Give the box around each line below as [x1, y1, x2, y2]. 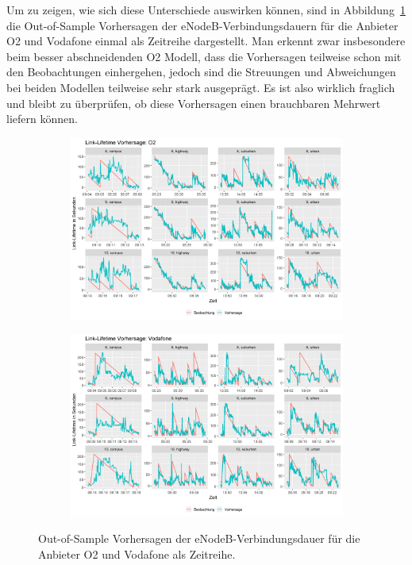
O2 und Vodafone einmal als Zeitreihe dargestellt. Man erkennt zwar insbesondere [6, 33, 406, 49]
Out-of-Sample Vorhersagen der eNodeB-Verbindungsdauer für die [38, 530, 360, 547]
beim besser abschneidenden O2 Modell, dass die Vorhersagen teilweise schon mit [6, 48, 402, 64]
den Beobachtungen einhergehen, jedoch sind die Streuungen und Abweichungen [6, 63, 396, 80]
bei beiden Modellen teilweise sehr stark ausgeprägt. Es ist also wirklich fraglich [6, 79, 395, 95]
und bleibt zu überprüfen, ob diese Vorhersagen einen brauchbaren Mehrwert [6, 94, 381, 111]
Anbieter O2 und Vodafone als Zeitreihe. [38, 545, 236, 562]
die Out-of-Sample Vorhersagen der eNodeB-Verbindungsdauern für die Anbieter [6, 17, 399, 33]
